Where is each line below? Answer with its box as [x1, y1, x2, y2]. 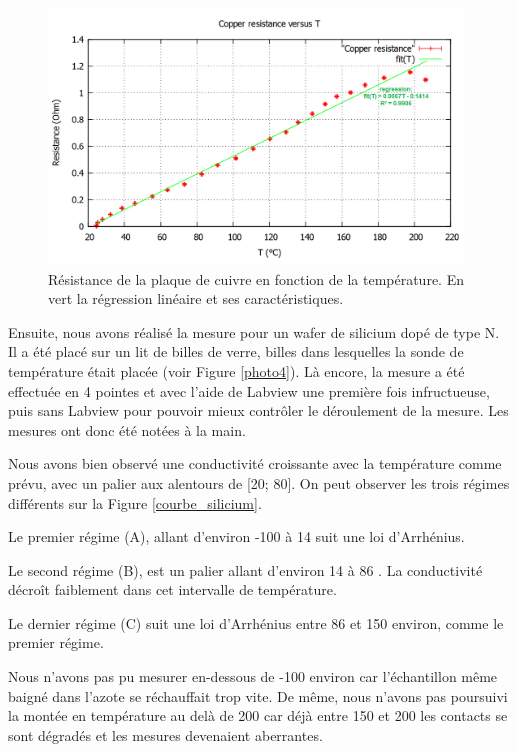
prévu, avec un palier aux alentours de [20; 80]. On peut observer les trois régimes [8, 472, 510, 493]
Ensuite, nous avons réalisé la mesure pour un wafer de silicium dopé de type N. [8, 321, 500, 342]
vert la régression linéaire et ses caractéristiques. [48, 288, 344, 309]
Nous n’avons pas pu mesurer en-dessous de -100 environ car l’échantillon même [8, 666, 498, 687]
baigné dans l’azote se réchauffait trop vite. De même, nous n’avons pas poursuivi [8, 685, 508, 706]
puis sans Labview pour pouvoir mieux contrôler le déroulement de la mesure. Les [8, 400, 509, 421]
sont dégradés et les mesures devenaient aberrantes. [8, 724, 323, 745]
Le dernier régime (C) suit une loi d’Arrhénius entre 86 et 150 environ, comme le [8, 612, 504, 633]
